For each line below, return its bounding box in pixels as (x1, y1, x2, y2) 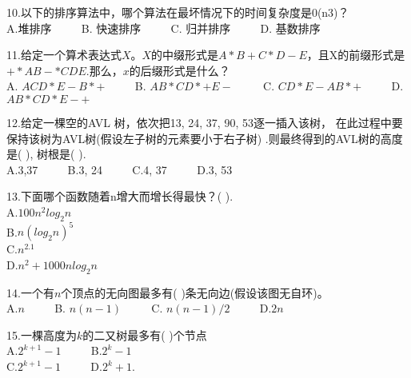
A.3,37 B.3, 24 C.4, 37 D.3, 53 (6, 161, 233, 177)
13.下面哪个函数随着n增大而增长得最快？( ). (6, 188, 233, 205)
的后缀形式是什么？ (129, 62, 230, 78)
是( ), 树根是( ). (6, 145, 86, 162)
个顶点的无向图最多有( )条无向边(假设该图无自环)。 (61, 284, 329, 300)
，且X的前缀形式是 (306, 46, 405, 63)
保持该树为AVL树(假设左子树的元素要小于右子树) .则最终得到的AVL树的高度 (6, 129, 403, 146)
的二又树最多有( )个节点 (82, 326, 207, 343)
